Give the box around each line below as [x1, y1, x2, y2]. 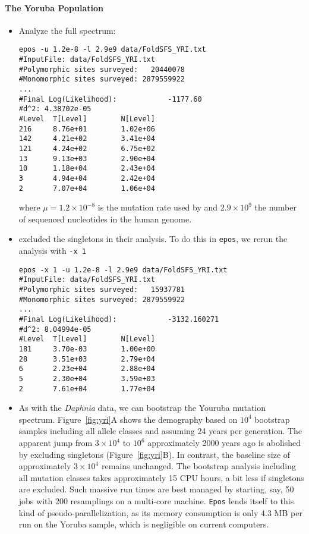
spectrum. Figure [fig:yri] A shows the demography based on [18, 413, 238, 425]
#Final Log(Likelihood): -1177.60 [18, 95, 202, 103]
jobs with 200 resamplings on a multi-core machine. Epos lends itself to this [18, 495, 294, 507]
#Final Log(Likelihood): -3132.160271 [18, 315, 219, 324]
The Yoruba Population [5, 1, 103, 14]
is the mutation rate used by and [97, 201, 218, 213]
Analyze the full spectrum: [18, 24, 116, 36]
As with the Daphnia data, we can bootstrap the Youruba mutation [18, 401, 266, 414]
